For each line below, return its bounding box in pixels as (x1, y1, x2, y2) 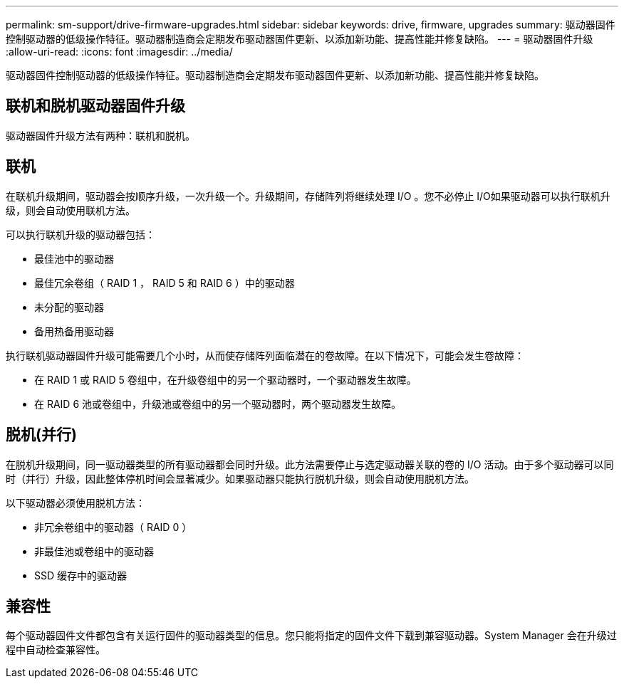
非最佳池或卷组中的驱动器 (34, 544, 154, 557)
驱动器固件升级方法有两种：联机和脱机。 (6, 129, 195, 142)
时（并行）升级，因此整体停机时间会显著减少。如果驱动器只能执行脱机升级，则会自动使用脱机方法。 (6, 472, 474, 485)
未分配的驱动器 (34, 300, 104, 313)
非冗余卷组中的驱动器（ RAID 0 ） (34, 520, 192, 533)
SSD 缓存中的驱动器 (34, 569, 128, 582)
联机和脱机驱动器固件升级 (6, 97, 185, 115)
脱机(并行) (6, 426, 77, 444)
